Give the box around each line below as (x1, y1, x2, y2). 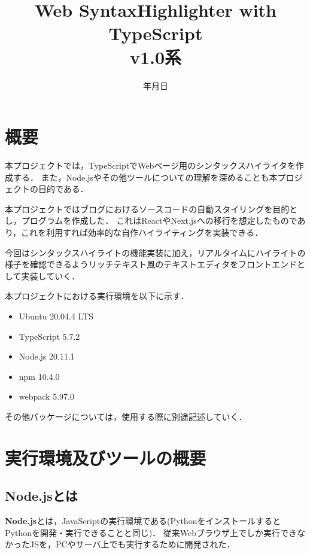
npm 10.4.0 (19, 370, 60, 382)
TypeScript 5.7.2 (19, 330, 80, 342)
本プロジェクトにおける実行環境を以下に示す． (5, 290, 189, 302)
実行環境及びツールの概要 (5, 445, 206, 470)
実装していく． (21, 269, 80, 282)
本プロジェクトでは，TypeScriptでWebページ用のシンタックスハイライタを (5, 159, 296, 172)
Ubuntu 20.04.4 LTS (19, 309, 94, 322)
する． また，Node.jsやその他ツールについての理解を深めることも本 (13, 171, 278, 183)
